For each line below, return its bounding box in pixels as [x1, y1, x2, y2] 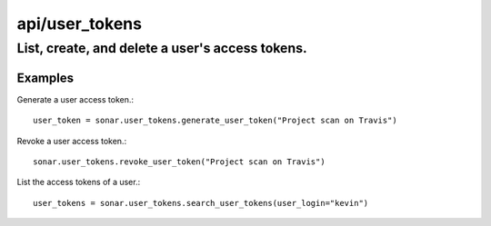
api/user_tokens [16, 14, 143, 34]
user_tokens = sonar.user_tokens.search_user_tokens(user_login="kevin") [33, 198, 369, 208]
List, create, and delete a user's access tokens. [16, 40, 308, 56]
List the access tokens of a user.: [16, 177, 141, 188]
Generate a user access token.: [16, 93, 134, 104]
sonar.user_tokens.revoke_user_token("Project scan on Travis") [33, 156, 326, 167]
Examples [16, 70, 75, 85]
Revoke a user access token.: [16, 135, 127, 146]
